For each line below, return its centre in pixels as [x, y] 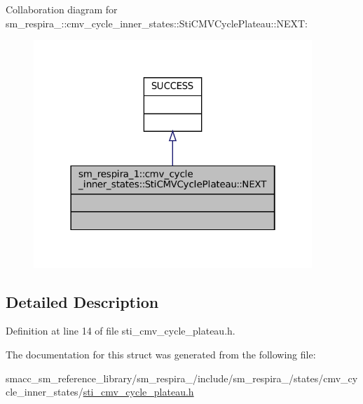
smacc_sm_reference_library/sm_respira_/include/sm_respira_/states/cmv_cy [182, 378]
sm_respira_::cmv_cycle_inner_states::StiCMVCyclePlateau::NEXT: [157, 23]
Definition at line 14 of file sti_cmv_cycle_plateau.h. [121, 331]
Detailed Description [82, 301]
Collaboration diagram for [62, 9]
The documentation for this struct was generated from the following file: [161, 354]
